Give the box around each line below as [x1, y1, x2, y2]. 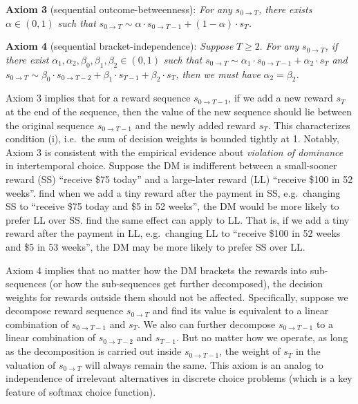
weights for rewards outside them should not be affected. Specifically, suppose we [6, 289, 348, 304]
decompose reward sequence [6, 303, 124, 318]
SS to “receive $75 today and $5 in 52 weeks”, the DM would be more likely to [6, 199, 339, 213]
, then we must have [176, 66, 261, 81]
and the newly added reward [135, 117, 256, 132]
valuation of [6, 357, 56, 372]
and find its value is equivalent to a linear [152, 303, 329, 318]
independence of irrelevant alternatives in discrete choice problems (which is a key [6, 371, 352, 385]
